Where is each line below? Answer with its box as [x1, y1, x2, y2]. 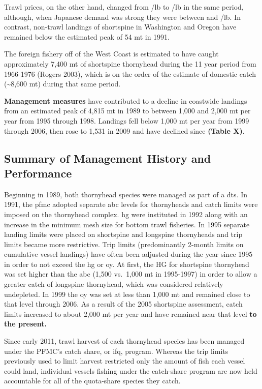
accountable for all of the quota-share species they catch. [4, 375, 181, 386]
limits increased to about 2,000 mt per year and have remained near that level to [4, 308, 257, 319]
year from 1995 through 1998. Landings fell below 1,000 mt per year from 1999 [4, 115, 249, 126]
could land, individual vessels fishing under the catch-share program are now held [4, 365, 257, 376]
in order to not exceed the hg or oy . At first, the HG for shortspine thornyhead [4, 258, 249, 269]
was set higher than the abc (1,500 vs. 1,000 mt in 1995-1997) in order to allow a [4, 268, 257, 279]
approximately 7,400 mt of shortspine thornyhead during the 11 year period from [4, 58, 256, 69]
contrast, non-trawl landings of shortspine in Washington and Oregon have [4, 21, 237, 32]
